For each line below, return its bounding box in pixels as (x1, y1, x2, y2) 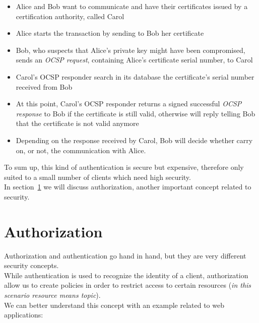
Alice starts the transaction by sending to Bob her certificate (16, 28, 204, 38)
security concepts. (4, 260, 59, 271)
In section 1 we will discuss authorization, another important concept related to (4, 181, 251, 192)
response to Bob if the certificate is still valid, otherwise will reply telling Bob (16, 108, 255, 118)
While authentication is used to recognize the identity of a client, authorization (4, 270, 248, 280)
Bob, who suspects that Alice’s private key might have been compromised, (16, 44, 245, 55)
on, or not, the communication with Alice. (16, 145, 146, 155)
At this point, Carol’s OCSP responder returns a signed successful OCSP (16, 98, 242, 109)
